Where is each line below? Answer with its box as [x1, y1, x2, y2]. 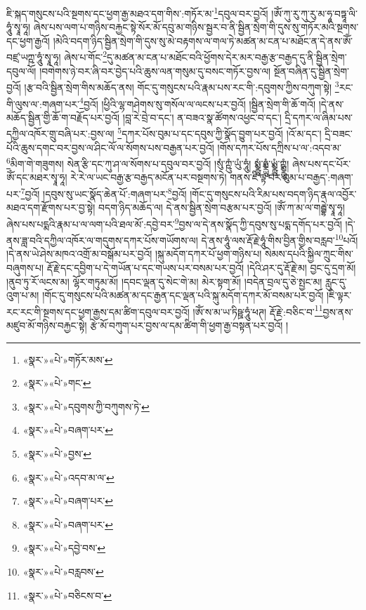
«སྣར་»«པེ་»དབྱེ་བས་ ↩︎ [22, 541, 106, 555]
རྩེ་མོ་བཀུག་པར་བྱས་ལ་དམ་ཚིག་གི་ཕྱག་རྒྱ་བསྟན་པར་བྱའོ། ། [90, 318, 289, 333]
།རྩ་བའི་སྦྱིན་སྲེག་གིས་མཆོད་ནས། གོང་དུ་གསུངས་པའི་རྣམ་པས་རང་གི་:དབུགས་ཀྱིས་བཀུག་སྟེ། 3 [24, 78, 339, 94]
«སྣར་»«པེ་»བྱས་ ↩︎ [22, 446, 92, 460]
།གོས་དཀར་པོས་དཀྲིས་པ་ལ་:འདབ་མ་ [217, 140, 342, 154]
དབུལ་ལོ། [6, 63, 37, 78]
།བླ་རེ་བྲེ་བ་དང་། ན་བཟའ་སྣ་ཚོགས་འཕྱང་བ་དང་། [122, 110, 282, 124]
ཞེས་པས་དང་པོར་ [292, 156, 351, 171]
